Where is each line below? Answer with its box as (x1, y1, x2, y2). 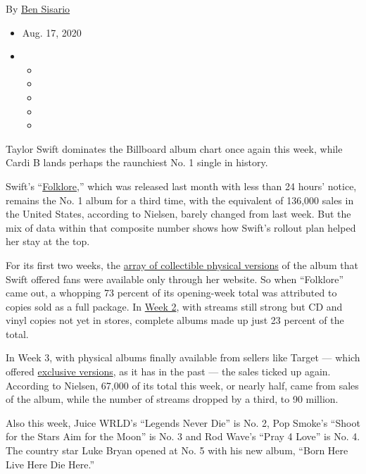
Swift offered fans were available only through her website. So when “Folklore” (6, 271, 344, 286)
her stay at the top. (6, 234, 90, 249)
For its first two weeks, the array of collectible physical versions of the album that (6, 257, 358, 272)
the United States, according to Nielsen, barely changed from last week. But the (6, 206, 351, 221)
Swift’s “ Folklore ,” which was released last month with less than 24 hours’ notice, (6, 178, 357, 193)
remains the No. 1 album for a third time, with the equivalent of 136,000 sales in (6, 192, 354, 207)
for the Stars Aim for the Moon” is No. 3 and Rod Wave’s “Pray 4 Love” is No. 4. (6, 429, 360, 444)
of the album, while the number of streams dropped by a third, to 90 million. (6, 392, 339, 406)
